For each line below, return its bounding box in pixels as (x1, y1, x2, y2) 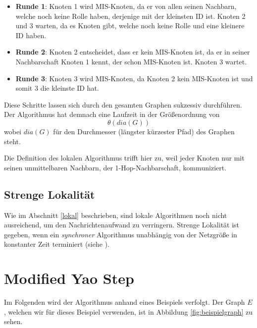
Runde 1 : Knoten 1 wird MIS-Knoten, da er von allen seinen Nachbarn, (15, 1, 237, 11)
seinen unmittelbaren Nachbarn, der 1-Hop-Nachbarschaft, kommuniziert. (4, 162, 227, 172)
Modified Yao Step (4, 268, 134, 288)
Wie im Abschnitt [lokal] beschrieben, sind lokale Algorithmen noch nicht (4, 210, 227, 220)
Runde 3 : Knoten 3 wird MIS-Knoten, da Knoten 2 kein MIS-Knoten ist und (15, 73, 253, 83)
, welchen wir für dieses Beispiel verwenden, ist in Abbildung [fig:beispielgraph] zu (4, 306, 253, 317)
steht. (4, 136, 21, 146)
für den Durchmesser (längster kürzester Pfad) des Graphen (53, 126, 235, 136)
